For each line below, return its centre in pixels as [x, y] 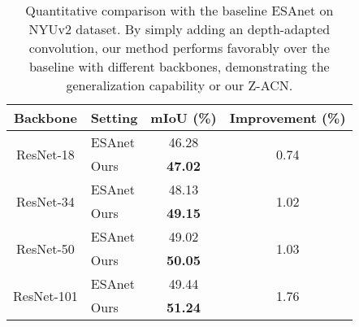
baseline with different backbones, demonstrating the [179, 66]
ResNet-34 [45, 201]
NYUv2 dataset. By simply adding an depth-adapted [179, 29]
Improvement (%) [288, 118]
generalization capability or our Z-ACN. [179, 85]
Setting [114, 118]
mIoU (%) [184, 118]
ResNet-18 [45, 154]
